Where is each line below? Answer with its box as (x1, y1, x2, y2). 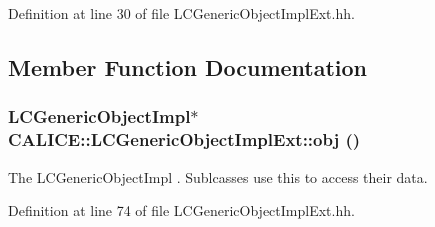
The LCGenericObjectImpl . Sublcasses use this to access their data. (8, 166, 428, 187)
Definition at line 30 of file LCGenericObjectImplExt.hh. (8, 3, 355, 23)
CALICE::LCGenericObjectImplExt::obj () (8, 127, 361, 152)
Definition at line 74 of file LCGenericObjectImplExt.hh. (8, 200, 355, 221)
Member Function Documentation (8, 51, 368, 82)
